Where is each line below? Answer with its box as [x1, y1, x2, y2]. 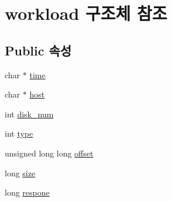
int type [5, 127, 33, 140]
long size [5, 166, 36, 179]
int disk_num [5, 107, 54, 120]
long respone [5, 186, 50, 198]
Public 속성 [5, 41, 72, 59]
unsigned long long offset [5, 147, 94, 159]
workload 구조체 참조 [5, 1, 167, 25]
